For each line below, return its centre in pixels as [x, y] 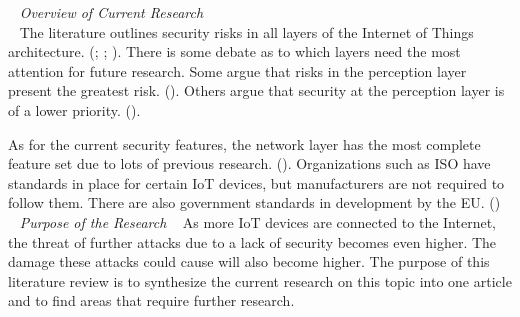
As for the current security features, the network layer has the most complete [244, 143]
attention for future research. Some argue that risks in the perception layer [237, 70]
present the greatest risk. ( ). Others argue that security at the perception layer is [256, 90]
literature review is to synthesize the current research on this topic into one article [260, 280]
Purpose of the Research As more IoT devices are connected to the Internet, [257, 221]
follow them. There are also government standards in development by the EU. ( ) [254, 202]
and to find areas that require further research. [151, 300]
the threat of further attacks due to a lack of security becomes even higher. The [252, 241]
